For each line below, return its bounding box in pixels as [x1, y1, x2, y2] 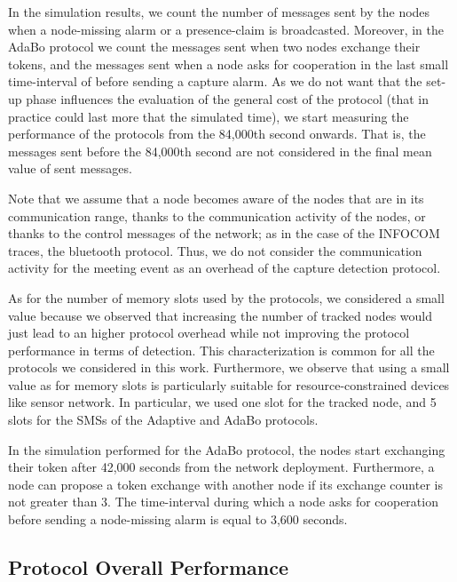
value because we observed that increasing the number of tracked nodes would [8, 306, 432, 324]
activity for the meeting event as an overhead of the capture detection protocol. [8, 259, 441, 277]
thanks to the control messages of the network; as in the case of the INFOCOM [8, 224, 440, 243]
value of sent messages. [8, 159, 132, 178]
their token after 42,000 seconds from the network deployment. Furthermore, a [8, 458, 435, 476]
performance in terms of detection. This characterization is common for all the [8, 340, 435, 359]
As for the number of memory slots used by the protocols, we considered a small [8, 288, 445, 307]
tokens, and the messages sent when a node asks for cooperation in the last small [8, 54, 449, 73]
